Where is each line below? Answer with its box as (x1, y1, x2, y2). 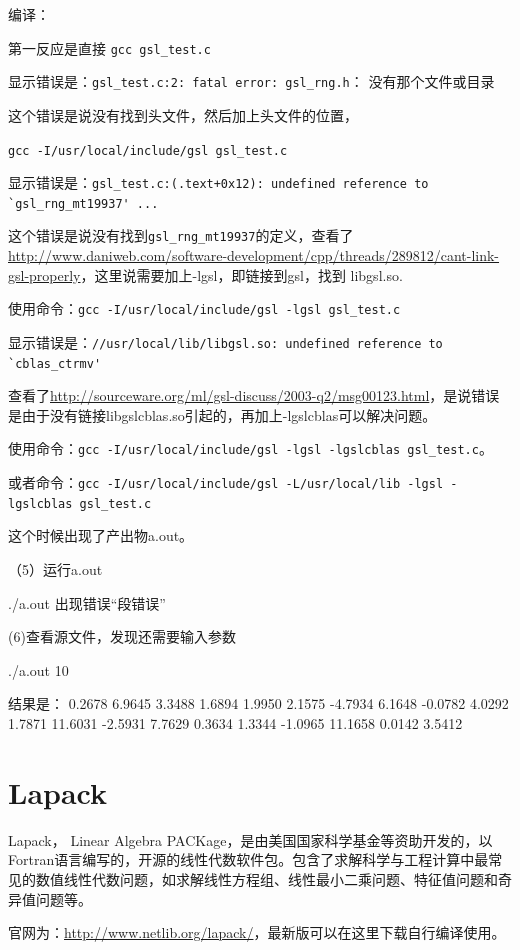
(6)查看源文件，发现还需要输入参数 (8, 626, 236, 647)
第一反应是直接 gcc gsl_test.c (8, 37, 211, 58)
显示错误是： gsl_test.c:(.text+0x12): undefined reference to (8, 172, 429, 193)
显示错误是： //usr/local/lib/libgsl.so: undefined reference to (8, 331, 443, 352)
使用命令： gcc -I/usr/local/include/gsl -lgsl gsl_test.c (8, 298, 401, 319)
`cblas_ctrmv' (8, 356, 102, 371)
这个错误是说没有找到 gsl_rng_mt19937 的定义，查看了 (8, 225, 354, 246)
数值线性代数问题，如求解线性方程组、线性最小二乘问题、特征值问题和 (35, 868, 498, 889)
